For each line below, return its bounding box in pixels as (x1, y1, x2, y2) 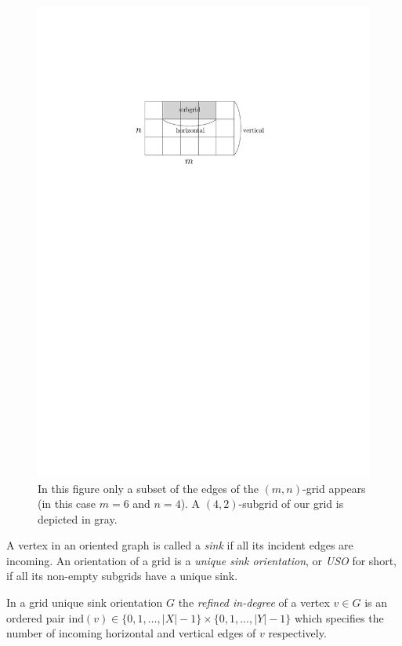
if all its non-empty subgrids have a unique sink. (6, 568, 238, 584)
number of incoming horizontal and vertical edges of (6, 625, 256, 641)
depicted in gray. (38, 510, 118, 527)
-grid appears (302, 480, 366, 496)
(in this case (38, 495, 96, 512)
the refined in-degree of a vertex (178, 594, 330, 611)
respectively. (268, 625, 327, 641)
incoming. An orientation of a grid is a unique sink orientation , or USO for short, (6, 552, 397, 568)
